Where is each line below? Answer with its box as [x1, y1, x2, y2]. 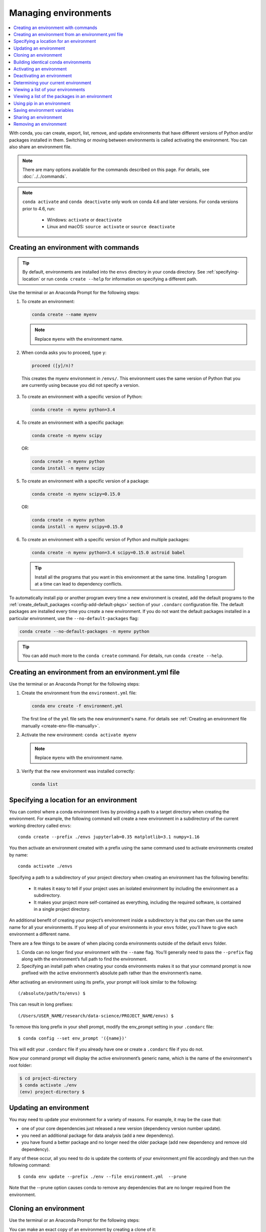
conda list [32, 782, 58, 787]
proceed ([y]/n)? [32, 363, 74, 369]
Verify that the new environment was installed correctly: [21, 768, 135, 774]
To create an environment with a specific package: [21, 419, 124, 425]
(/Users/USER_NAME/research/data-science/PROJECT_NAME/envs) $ [18, 1013, 174, 1019]
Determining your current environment [13, 79, 92, 86]
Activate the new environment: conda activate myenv [21, 732, 137, 738]
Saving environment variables [13, 107, 74, 113]
